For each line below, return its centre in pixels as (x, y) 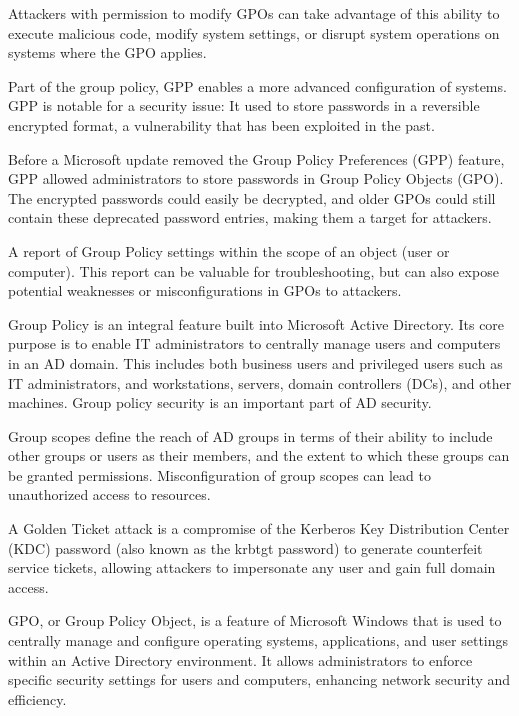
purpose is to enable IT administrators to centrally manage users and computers (254, 343)
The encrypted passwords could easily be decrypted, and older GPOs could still (252, 197)
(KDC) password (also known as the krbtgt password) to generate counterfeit (245, 547)
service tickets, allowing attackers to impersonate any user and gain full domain (252, 567)
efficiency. (37, 698)
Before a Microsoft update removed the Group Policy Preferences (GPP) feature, (256, 158)
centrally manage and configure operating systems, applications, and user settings (258, 640)
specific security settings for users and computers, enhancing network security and (259, 679)
